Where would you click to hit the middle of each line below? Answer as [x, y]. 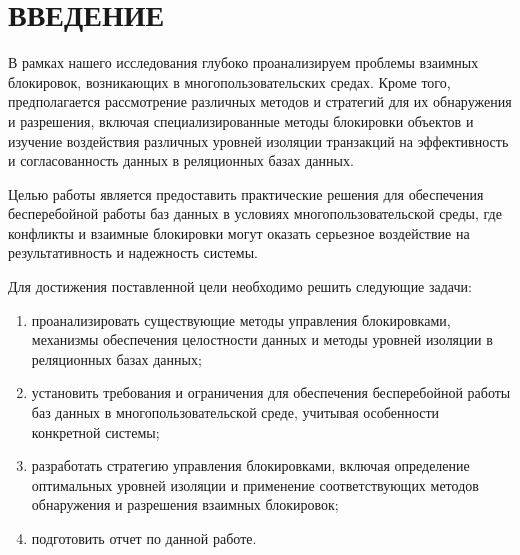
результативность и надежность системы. [133, 252]
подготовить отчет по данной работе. [144, 538]
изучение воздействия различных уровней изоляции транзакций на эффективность [258, 140]
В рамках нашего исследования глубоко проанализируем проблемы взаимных [243, 62]
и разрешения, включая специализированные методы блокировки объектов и [241, 120]
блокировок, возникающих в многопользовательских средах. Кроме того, [229, 81]
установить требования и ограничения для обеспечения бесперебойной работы [271, 392]
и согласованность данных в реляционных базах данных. [181, 160]
